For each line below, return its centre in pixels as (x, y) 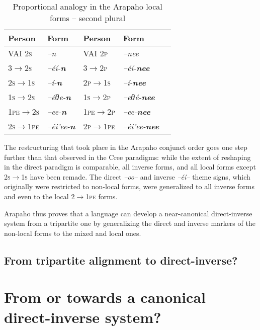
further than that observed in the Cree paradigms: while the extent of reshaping (127, 157)
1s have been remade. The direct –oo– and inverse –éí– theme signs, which (136, 176)
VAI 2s (20, 53)
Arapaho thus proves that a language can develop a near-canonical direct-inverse (128, 213)
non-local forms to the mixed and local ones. (73, 233)
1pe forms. (102, 196)
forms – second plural (88, 18)
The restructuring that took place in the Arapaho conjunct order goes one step (126, 147)
